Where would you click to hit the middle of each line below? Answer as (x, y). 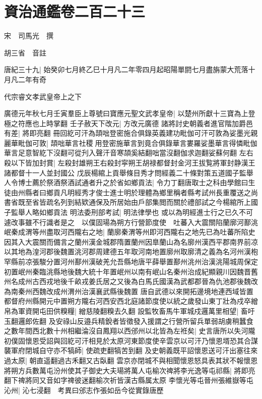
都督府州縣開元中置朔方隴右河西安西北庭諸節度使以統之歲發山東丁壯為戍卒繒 (131, 301)
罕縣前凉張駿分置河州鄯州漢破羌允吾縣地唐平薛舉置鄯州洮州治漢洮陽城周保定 (131, 261)
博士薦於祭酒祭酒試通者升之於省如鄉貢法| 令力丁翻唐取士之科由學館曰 (133, 182)
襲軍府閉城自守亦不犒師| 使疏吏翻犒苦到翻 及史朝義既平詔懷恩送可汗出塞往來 (131, 350)
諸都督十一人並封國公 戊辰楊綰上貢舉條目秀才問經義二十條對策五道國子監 (125, 172)
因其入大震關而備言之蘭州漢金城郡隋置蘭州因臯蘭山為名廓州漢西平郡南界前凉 (131, 241)
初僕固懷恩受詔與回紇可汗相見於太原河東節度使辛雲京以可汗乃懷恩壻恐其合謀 (131, 340)
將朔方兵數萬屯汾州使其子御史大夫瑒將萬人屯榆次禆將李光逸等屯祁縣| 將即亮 (130, 370)
